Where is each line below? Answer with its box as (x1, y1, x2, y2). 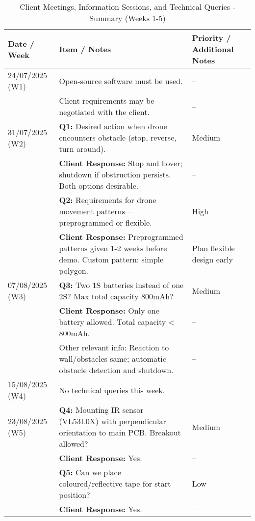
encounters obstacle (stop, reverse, (59, 132, 177, 143)
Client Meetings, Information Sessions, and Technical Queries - (20, 1, 235, 12)
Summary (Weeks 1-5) (89, 12, 166, 24)
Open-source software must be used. (59, 75, 183, 87)
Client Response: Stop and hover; (59, 157, 182, 169)
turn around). (59, 143, 106, 154)
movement (59, 205, 94, 217)
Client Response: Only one (59, 305, 159, 316)
